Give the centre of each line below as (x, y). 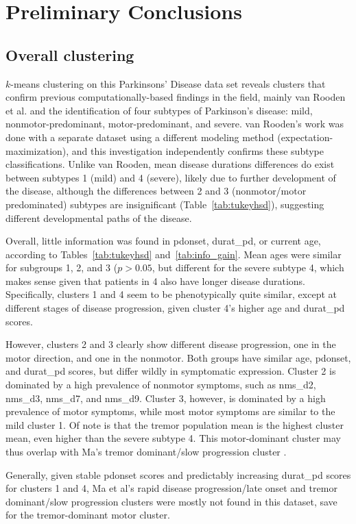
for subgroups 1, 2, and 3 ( (62, 267)
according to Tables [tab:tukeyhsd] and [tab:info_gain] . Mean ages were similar (174, 254)
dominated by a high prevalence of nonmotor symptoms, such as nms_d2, (161, 385)
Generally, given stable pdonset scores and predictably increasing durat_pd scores (178, 474)
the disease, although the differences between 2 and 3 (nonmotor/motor (156, 191)
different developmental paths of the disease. (99, 217)
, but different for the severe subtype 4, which (248, 267)
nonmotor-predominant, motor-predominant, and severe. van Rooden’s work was (175, 124)
